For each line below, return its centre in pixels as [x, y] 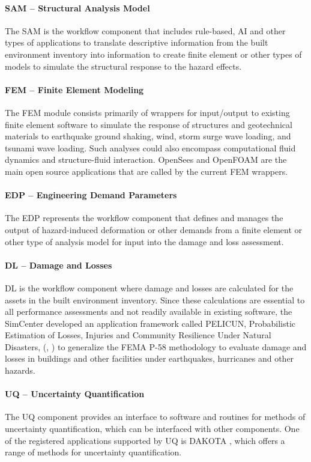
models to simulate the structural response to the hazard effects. [123, 66]
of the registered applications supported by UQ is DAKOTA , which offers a [145, 440]
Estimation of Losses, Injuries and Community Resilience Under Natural [138, 335]
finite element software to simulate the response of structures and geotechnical [149, 124]
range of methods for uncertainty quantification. [93, 452]
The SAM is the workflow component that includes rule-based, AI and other [145, 30]
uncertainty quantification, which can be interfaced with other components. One [152, 429]
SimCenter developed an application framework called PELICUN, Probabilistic [150, 323]
